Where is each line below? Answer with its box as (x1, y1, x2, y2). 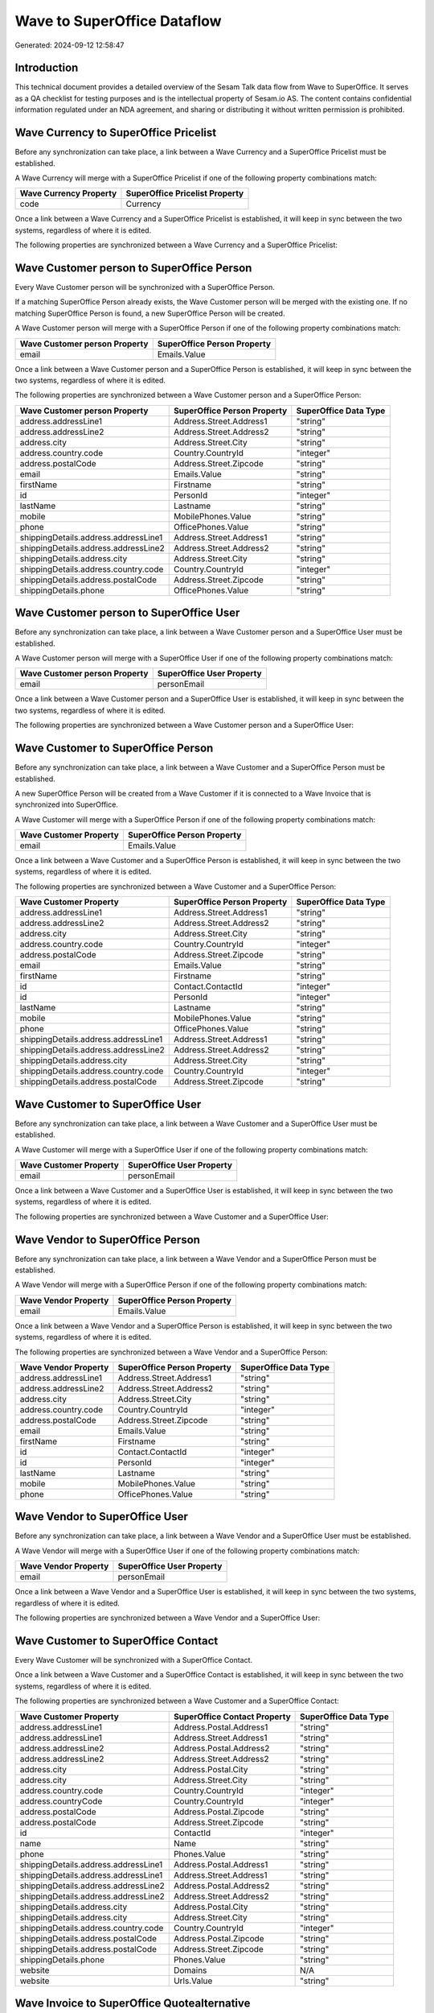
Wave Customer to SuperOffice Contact (14, 1634, 219, 1647)
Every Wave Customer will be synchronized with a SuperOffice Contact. (14, 1655, 253, 1664)
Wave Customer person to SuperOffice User (14, 606, 240, 620)
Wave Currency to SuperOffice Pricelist (14, 126, 217, 140)
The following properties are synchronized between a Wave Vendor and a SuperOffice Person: (14, 1347, 329, 1357)
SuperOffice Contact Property (173, 1711, 291, 1722)
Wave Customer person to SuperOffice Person (14, 261, 252, 275)
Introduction (14, 61, 79, 75)
